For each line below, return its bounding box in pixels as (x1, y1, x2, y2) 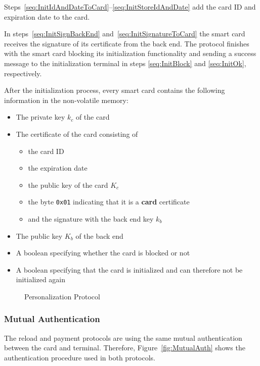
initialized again (16, 274, 66, 285)
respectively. (4, 68, 42, 78)
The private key (16, 112, 65, 122)
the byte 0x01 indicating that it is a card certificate (28, 196, 190, 207)
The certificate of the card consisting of (16, 128, 138, 139)
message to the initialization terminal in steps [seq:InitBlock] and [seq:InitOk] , (4, 58, 246, 68)
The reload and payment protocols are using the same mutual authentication (4, 332, 242, 343)
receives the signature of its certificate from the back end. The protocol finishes (4, 38, 249, 48)
